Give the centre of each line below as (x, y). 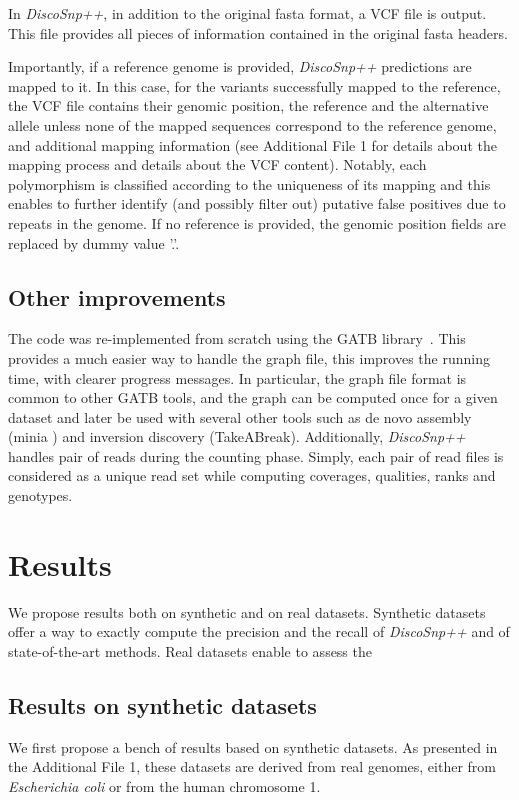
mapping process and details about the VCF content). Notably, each (217, 164)
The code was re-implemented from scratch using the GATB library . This (237, 338)
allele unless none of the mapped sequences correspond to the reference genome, (252, 124)
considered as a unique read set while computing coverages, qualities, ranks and (252, 475)
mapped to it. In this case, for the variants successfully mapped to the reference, (254, 85)
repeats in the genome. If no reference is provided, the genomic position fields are (257, 222)
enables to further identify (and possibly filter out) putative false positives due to (257, 203)
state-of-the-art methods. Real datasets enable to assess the (190, 650)
